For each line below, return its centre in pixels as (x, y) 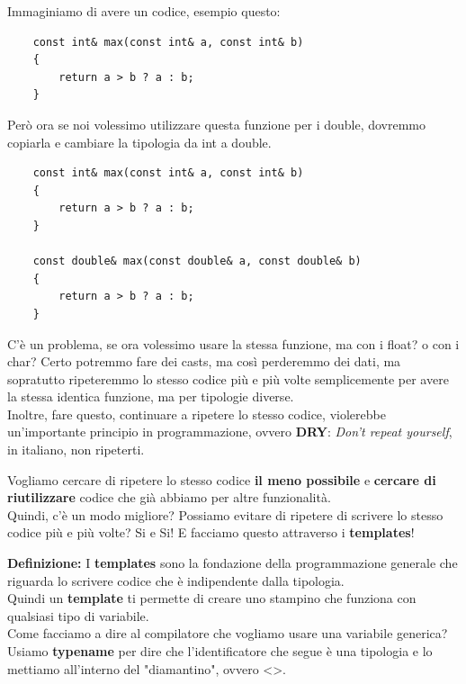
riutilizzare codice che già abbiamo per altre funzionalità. (169, 497)
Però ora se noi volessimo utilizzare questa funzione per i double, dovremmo (217, 124)
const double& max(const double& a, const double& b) (197, 261)
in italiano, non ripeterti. (76, 450)
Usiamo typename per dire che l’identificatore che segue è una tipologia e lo (220, 651)
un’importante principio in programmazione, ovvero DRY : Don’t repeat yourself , (230, 432)
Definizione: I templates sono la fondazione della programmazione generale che (233, 563)
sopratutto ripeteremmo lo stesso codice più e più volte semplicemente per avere (228, 378)
